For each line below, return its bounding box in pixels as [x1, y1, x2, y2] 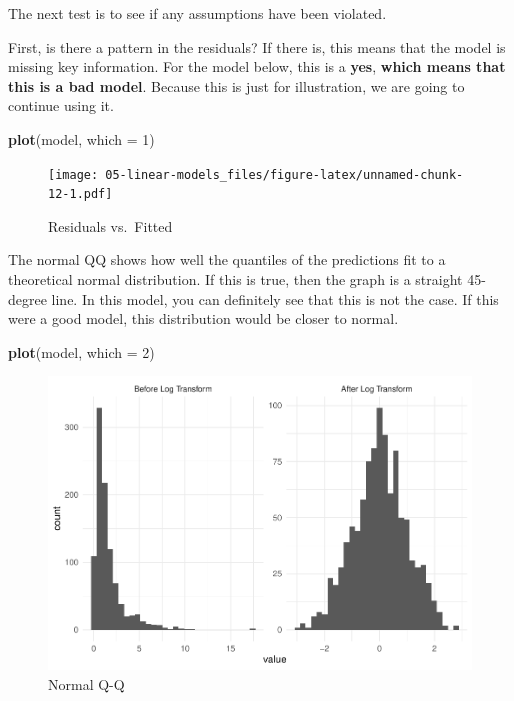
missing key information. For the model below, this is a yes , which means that [8, 56, 506, 77]
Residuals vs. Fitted [48, 215, 173, 236]
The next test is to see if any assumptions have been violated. [8, 3, 387, 23]
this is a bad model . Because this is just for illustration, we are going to [8, 75, 465, 96]
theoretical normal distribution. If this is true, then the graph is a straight [8, 269, 463, 290]
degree [8, 288, 47, 309]
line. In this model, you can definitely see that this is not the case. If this [51, 288, 499, 309]
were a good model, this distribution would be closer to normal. [8, 308, 399, 329]
